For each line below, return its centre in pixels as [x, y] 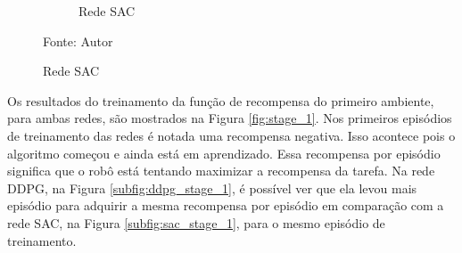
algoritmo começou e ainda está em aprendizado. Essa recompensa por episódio [224, 153]
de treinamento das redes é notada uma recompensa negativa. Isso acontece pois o [231, 135]
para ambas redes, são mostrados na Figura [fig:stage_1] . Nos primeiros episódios [230, 118]
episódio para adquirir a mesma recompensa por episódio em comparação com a [226, 205]
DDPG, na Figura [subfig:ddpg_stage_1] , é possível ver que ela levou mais [212, 188]
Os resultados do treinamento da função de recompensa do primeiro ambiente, [221, 100]
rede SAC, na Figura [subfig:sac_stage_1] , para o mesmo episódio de [196, 222]
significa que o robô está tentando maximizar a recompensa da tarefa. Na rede [221, 171]
